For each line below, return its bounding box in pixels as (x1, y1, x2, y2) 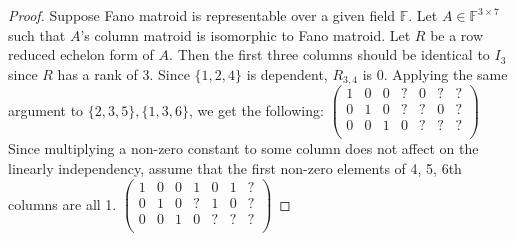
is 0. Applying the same (362, 63, 508, 84)
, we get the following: (188, 99, 324, 120)
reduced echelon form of (8, 44, 154, 65)
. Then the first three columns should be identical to (169, 44, 490, 65)
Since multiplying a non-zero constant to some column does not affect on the (8, 138, 479, 159)
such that (8, 24, 66, 45)
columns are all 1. (8, 193, 117, 214)
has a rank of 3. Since (57, 63, 190, 84)
